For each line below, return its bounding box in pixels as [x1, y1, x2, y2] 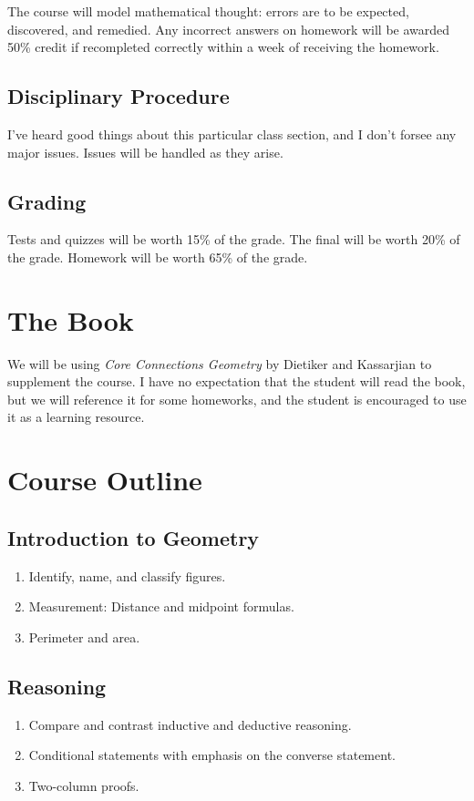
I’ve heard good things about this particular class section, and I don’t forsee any [7, 124, 457, 143]
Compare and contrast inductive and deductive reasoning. [28, 714, 352, 734]
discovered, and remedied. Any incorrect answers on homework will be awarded [7, 19, 450, 38]
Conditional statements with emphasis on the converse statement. [28, 745, 396, 765]
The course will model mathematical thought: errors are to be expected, [7, 2, 409, 20]
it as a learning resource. [7, 407, 145, 426]
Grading [7, 187, 87, 215]
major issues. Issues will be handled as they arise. [7, 142, 283, 161]
